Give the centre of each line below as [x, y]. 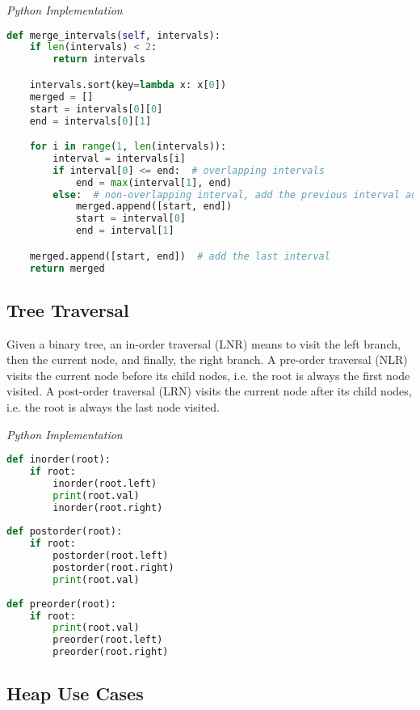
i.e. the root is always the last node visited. [113, 407]
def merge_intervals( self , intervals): [113, 35]
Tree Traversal [68, 309]
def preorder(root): [62, 604]
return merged [67, 268]
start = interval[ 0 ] [130, 219]
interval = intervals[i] [119, 158]
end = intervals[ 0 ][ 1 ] [90, 121]
